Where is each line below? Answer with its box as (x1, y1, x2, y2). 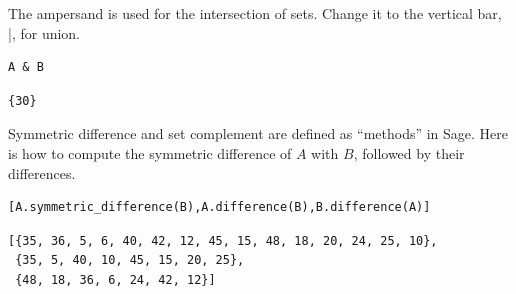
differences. (8, 162, 76, 183)
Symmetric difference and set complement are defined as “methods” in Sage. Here (8, 123, 509, 144)
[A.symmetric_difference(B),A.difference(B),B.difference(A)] (8, 200, 431, 215)
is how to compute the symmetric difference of (8, 142, 292, 163)
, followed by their (353, 142, 465, 163)
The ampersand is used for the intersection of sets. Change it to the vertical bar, (8, 3, 502, 23)
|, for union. (8, 22, 81, 43)
